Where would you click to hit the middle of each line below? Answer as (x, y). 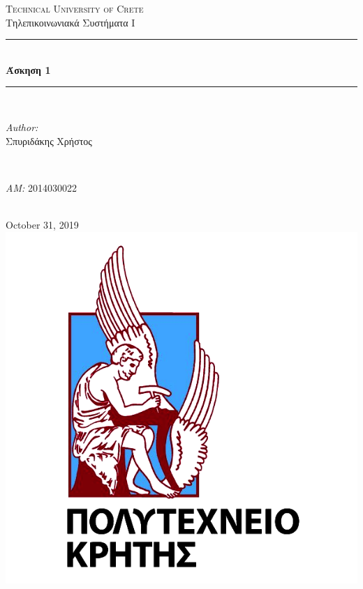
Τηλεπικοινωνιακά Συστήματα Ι (71, 22)
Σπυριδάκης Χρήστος (49, 140)
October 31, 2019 (42, 224)
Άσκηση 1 (28, 69)
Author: (22, 127)
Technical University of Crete (75, 8)
